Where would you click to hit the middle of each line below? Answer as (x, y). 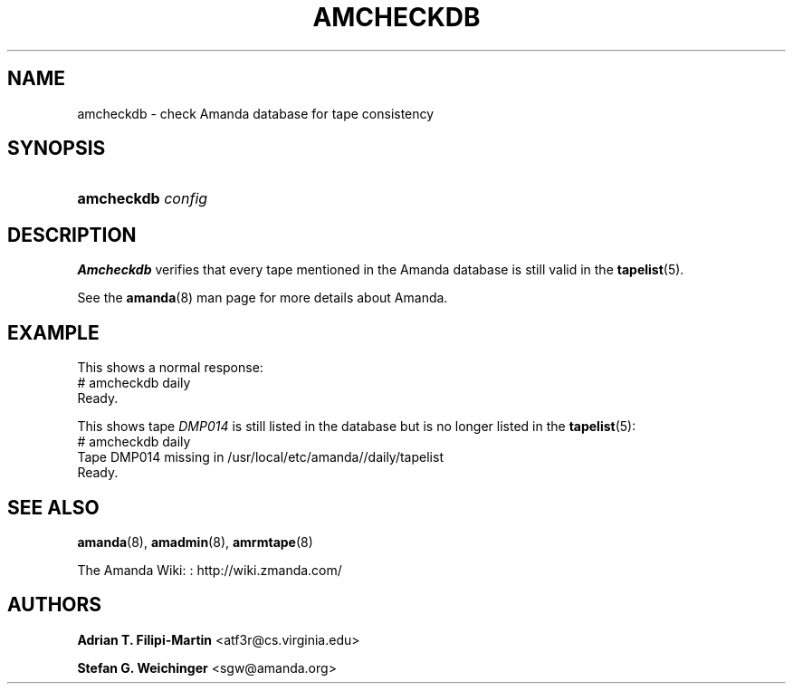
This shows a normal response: (170, 368)
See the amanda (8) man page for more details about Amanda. (263, 298)
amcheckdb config (143, 199)
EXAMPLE (53, 332)
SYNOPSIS (57, 149)
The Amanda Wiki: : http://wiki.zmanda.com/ (210, 570)
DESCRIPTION (72, 235)
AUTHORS (55, 605)
